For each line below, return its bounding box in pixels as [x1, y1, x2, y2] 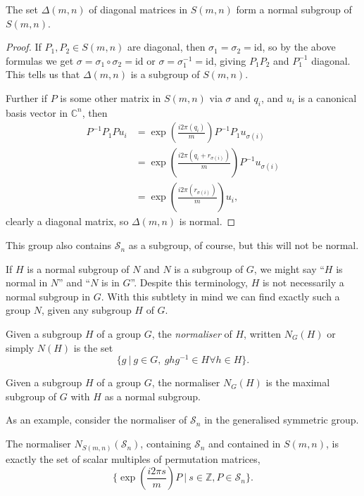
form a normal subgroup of [236, 2, 352, 16]
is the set [73, 340, 113, 355]
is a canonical [298, 90, 357, 105]
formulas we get [6, 53, 74, 68]
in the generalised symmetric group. [204, 412, 359, 427]
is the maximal [265, 375, 330, 390]
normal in [6, 275, 48, 290]
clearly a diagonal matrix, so [6, 214, 129, 229]
